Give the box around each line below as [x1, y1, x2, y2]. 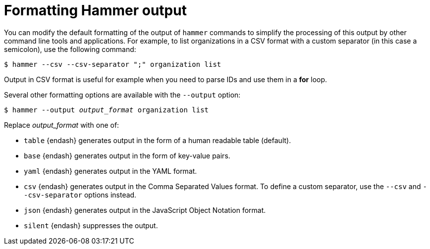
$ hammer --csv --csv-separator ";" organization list [4, 60, 221, 68]
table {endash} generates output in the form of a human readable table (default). [24, 136, 291, 145]
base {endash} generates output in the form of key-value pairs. [24, 151, 230, 160]
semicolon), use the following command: [4, 45, 136, 53]
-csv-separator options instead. [24, 190, 137, 199]
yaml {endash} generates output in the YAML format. [24, 166, 197, 175]
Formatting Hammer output [4, 2, 187, 19]
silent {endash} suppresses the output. [24, 221, 158, 230]
